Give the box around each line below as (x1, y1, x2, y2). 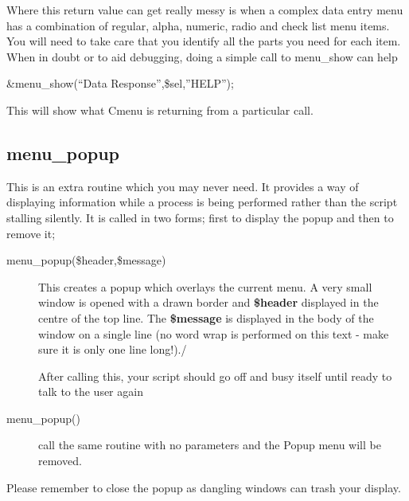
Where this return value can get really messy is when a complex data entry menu (6, 2, 403, 18)
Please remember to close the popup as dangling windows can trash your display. (6, 479, 401, 495)
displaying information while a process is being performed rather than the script (6, 194, 398, 210)
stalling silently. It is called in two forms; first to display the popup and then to (6, 209, 394, 225)
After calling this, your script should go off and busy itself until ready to (38, 367, 392, 384)
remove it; (6, 225, 56, 241)
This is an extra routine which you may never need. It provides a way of (6, 178, 359, 194)
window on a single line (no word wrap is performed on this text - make (38, 325, 389, 342)
